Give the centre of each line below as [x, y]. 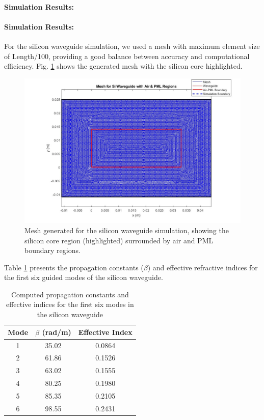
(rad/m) [57, 332]
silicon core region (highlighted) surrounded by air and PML [119, 240]
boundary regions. [52, 250]
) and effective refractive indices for [203, 267]
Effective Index [105, 332]
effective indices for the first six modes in [70, 304]
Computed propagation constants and [70, 294]
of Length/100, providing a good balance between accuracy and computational [127, 56]
